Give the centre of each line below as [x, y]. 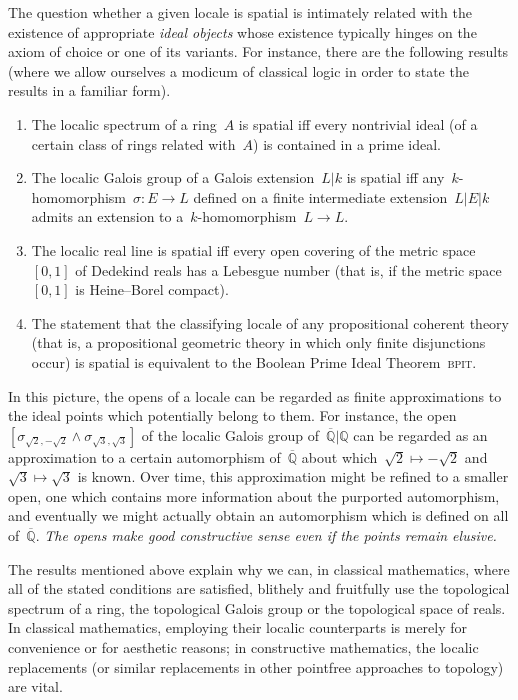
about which [339, 456]
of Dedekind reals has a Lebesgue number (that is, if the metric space [288, 269]
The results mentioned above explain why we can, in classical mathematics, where [259, 568]
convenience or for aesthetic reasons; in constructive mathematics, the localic [243, 647]
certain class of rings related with [133, 143]
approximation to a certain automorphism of [144, 456]
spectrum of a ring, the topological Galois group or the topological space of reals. [257, 607]
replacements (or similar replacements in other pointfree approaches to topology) [256, 666]
